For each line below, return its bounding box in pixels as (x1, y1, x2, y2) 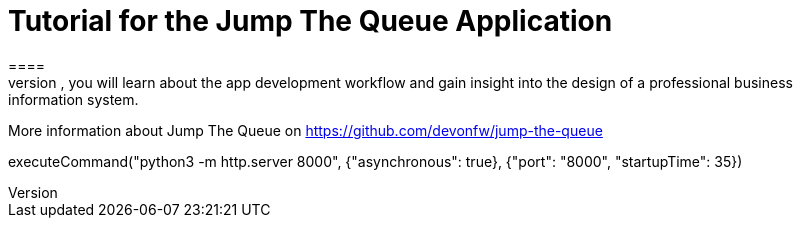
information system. (8, 90, 139, 108)
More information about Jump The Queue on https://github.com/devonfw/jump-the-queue (8, 121, 603, 139)
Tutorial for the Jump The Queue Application (8, 4, 613, 38)
